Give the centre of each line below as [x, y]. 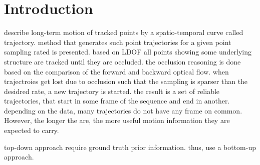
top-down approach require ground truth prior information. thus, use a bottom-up [130, 147]
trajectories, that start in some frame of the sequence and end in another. [117, 101]
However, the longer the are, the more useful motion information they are [117, 120]
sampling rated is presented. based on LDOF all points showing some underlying [128, 52]
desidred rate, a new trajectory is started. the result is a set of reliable [112, 91]
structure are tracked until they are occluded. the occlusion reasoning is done [122, 61]
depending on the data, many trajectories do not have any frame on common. [123, 110]
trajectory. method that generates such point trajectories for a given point [118, 42]
